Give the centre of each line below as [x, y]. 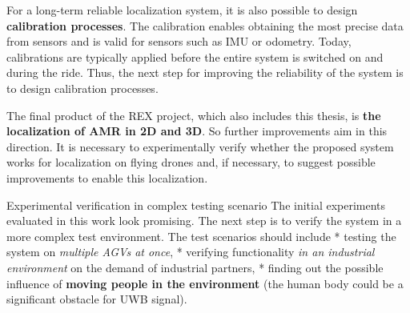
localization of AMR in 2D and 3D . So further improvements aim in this [197, 131]
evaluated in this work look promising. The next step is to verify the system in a [204, 221]
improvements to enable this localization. [107, 177]
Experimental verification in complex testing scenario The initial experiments [196, 205]
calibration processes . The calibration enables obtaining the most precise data [205, 25]
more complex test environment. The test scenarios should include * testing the [201, 236]
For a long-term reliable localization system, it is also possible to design [182, 10]
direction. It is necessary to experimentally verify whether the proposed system [200, 146]
